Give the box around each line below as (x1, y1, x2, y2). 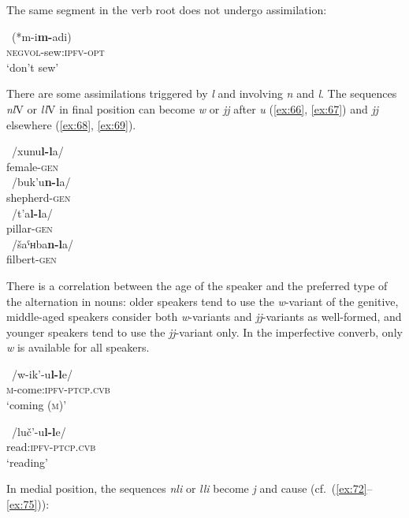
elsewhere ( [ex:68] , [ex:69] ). (6, 116, 136, 132)
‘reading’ (6, 453, 48, 470)
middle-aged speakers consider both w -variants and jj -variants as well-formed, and (6, 308, 402, 325)
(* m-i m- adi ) (12, 28, 72, 44)
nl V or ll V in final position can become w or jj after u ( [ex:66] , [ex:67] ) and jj (6, 100, 379, 117)
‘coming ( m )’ (6, 397, 67, 413)
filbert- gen (6, 251, 57, 267)
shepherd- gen (6, 188, 71, 205)
